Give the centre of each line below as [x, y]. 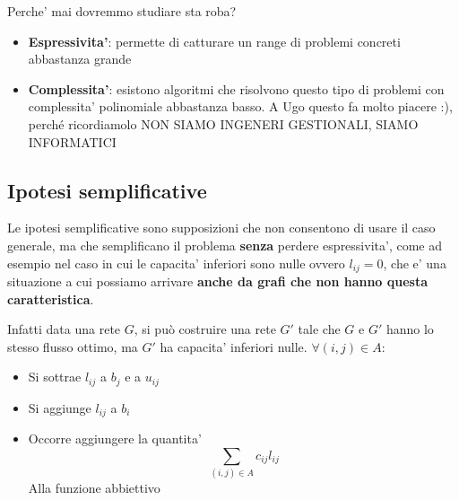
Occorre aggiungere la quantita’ [115, 439]
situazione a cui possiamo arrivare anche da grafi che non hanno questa [218, 281]
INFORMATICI [72, 141]
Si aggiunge [60, 407]
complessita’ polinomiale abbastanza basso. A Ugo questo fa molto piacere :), [240, 106]
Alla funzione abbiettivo [94, 488]
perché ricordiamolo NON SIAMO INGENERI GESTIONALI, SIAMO [223, 123]
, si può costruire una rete [205, 329]
